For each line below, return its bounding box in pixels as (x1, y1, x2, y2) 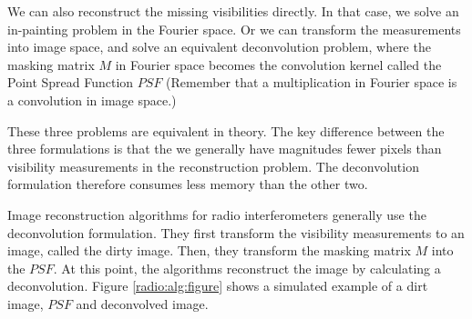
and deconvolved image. (76, 294, 209, 313)
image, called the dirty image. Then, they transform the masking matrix (7, 241, 411, 260)
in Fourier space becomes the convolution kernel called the (115, 55, 442, 74)
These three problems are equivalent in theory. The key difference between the (7, 121, 445, 140)
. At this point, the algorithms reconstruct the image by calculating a (53, 258, 441, 277)
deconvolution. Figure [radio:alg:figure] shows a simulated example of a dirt (7, 276, 428, 295)
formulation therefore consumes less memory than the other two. (7, 174, 368, 194)
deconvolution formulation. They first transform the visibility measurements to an (7, 223, 465, 242)
